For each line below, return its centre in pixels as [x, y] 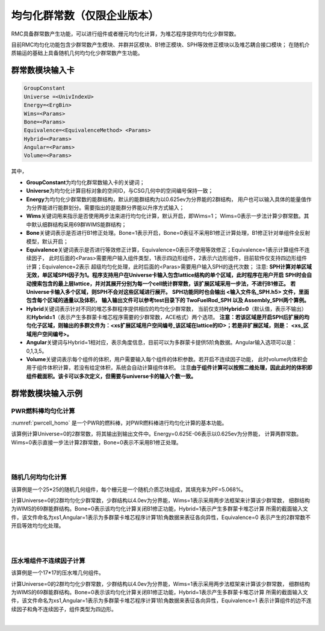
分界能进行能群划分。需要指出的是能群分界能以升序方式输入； [108, 207]
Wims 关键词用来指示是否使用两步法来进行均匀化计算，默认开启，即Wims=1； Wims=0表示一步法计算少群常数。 [165, 216]
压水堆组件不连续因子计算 [48, 561]
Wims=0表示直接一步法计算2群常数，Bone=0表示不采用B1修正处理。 [96, 442]
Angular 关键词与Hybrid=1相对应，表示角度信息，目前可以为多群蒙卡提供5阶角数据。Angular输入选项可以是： [162, 343]
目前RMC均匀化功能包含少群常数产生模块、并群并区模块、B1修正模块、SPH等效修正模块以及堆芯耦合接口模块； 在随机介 [160, 45]
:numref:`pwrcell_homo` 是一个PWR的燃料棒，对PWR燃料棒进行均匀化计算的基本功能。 [119, 423]
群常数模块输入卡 [43, 70]
